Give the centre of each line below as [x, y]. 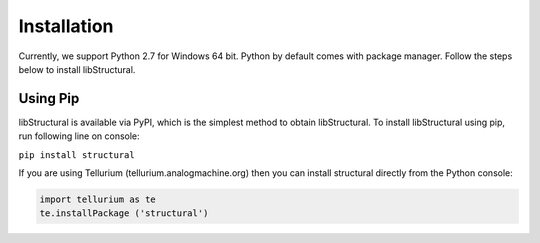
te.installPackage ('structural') [124, 213]
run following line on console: [79, 136]
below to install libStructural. [77, 69]
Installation [66, 26]
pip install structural [76, 154]
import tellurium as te [98, 199]
